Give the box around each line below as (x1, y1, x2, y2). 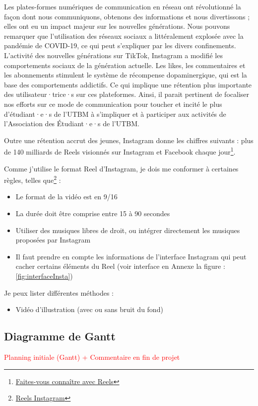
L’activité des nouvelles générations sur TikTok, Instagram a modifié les (4, 50, 223, 60)
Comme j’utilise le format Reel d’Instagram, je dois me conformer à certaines (4, 163, 239, 173)
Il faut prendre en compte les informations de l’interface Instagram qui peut (15, 251, 247, 261)
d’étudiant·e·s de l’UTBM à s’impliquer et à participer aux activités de (4, 108, 226, 119)
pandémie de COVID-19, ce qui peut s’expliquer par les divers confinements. (4, 40, 236, 51)
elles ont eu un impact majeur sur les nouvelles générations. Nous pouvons (4, 21, 230, 31)
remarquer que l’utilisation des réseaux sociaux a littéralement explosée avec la (4, 30, 244, 41)
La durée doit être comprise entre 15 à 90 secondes (15, 208, 170, 218)
